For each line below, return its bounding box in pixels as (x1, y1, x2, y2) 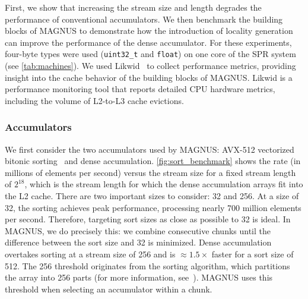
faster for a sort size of (211, 247, 294, 260)
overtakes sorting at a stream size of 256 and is (5, 247, 176, 260)
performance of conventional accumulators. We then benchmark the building (5, 12, 283, 25)
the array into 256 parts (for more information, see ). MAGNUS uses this (5, 271, 273, 284)
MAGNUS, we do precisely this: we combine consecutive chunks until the (5, 224, 271, 237)
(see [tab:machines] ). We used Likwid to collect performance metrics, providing (5, 59, 296, 72)
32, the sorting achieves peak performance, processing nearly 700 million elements (5, 201, 301, 213)
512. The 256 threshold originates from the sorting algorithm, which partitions (5, 259, 290, 272)
